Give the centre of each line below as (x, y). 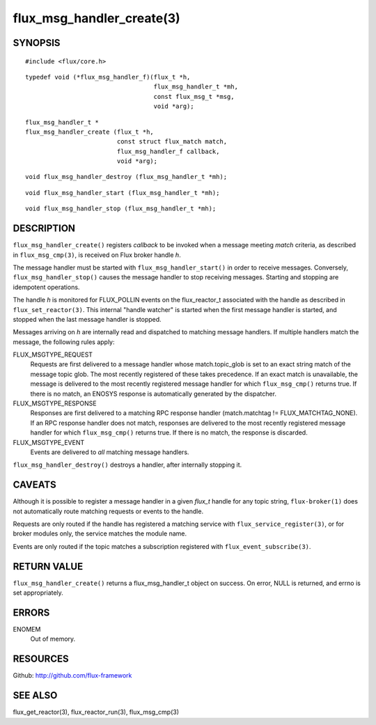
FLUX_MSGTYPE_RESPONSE (55, 403)
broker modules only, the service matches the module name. (100, 533)
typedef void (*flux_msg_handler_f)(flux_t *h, (108, 77)
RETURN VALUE (48, 567)
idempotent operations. (46, 287)
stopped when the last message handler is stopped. (87, 319)
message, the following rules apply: (64, 342)
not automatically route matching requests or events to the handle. (108, 511)
